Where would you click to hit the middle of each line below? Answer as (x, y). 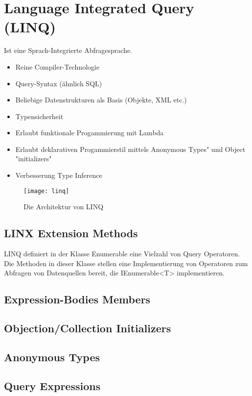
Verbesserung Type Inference (59, 175)
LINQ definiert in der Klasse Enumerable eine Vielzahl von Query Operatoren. (122, 254)
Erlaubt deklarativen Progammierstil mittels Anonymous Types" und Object (130, 149)
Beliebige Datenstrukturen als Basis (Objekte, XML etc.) (101, 100)
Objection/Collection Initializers (88, 328)
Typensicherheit (39, 116)
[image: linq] (46, 191)
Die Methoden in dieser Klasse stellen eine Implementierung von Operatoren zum (126, 263)
